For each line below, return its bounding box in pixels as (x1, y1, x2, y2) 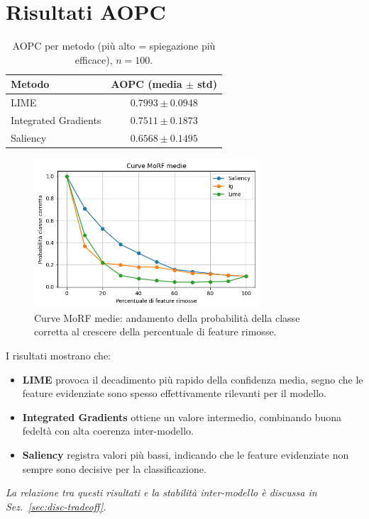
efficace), (75, 52, 113, 67)
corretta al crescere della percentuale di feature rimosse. (34, 324, 277, 339)
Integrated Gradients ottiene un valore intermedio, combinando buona (22, 409, 342, 424)
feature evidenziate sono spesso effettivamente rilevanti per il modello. (22, 386, 326, 401)
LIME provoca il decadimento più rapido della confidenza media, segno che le (22, 372, 363, 386)
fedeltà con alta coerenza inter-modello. (22, 423, 194, 438)
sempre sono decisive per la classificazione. (22, 461, 206, 476)
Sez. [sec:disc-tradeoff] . (6, 498, 106, 513)
